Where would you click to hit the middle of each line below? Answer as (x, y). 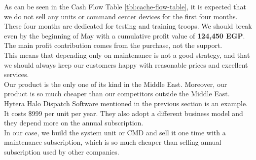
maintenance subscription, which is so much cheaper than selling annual (113, 142)
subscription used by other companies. (62, 151)
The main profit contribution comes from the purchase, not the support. (113, 45)
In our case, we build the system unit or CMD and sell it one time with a (115, 132)
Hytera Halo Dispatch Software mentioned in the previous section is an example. (126, 103)
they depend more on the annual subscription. (74, 123)
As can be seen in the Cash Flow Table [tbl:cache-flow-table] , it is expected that (125, 6)
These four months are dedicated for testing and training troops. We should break (128, 26)
